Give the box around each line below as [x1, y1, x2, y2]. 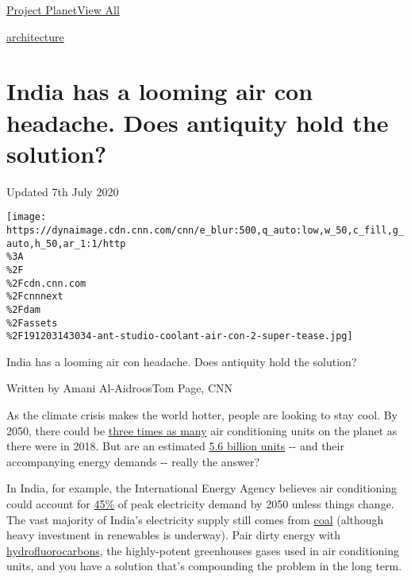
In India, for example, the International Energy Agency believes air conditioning [6, 480, 398, 496]
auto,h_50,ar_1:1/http [6, 237, 126, 249]
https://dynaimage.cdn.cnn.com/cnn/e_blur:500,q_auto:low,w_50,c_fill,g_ [6, 224, 405, 236]
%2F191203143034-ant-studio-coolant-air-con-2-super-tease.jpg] [6, 330, 353, 342]
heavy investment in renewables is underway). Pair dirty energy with [6, 527, 341, 543]
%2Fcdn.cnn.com [6, 277, 86, 289]
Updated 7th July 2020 [6, 183, 119, 199]
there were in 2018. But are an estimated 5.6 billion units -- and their [6, 438, 344, 454]
